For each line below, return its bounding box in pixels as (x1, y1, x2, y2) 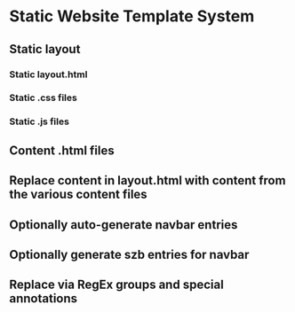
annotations (9, 291, 78, 307)
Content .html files (9, 143, 116, 158)
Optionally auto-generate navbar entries (9, 217, 238, 232)
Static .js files (9, 115, 69, 128)
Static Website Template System (9, 6, 255, 27)
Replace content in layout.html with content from (9, 173, 286, 188)
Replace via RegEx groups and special (9, 277, 224, 292)
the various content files (9, 187, 148, 202)
